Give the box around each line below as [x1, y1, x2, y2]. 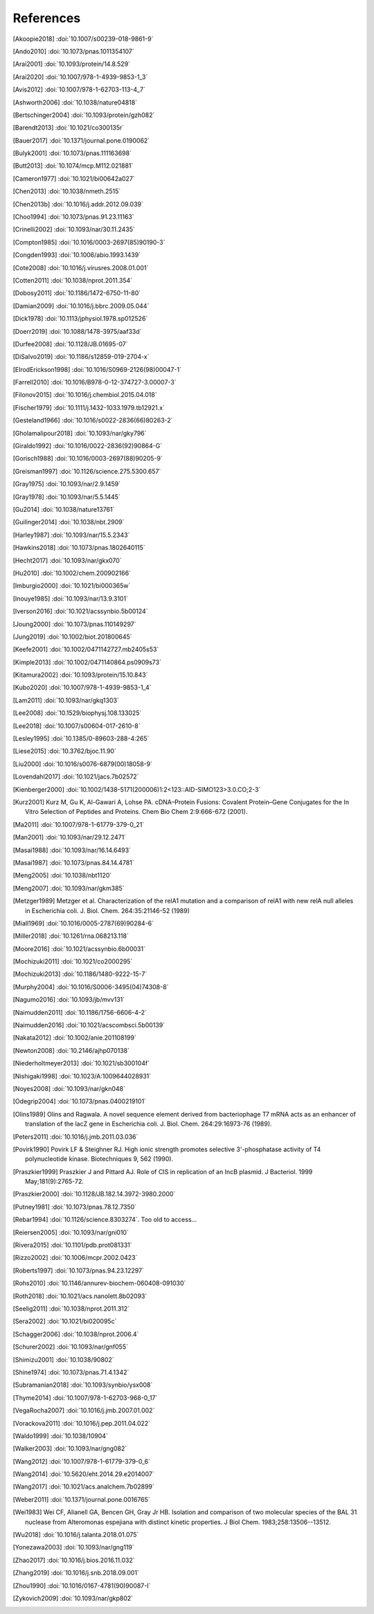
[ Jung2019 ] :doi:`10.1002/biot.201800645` [12, 632, 132, 641]
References [12, 10, 81, 26]
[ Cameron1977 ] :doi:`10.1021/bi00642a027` [12, 174, 135, 183]
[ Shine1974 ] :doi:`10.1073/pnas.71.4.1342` [12, 1368, 130, 1376]
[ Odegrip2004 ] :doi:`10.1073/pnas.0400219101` [12, 1097, 147, 1106]
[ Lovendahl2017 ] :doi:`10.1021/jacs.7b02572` [12, 772, 139, 781]
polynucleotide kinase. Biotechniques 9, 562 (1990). [25, 1155, 173, 1163]
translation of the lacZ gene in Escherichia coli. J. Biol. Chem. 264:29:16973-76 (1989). [25, 1119, 272, 1128]
